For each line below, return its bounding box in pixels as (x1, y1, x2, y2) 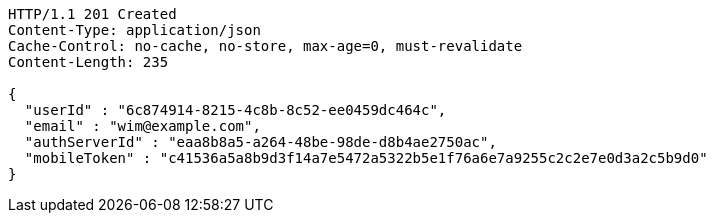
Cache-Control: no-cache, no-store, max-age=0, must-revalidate (8, 38, 523, 54)
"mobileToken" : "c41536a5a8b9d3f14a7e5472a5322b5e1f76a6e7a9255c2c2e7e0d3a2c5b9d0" (24, 150, 708, 166)
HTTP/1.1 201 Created (8, 6, 177, 22)
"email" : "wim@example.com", (24, 118, 261, 134)
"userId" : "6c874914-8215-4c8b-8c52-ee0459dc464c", (24, 102, 447, 118)
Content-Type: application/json (8, 22, 261, 38)
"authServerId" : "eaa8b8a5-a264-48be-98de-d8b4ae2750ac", (24, 134, 497, 150)
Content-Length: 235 (8, 54, 169, 70)
